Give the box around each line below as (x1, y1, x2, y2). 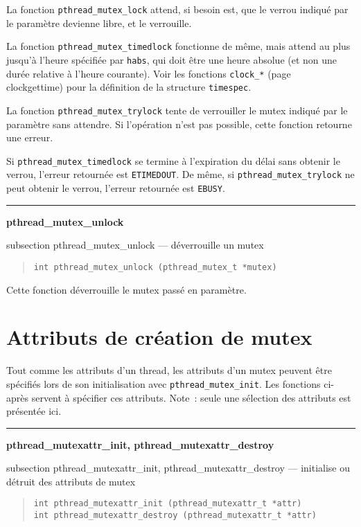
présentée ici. (6, 404, 62, 418)
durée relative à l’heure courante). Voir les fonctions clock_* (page (6, 66, 291, 80)
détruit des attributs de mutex (6, 474, 136, 488)
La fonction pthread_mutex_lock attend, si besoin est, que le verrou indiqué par (6, 2, 349, 16)
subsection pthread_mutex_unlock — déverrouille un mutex (6, 238, 264, 252)
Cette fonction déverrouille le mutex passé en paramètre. (6, 282, 247, 296)
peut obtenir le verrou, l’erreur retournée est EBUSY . (6, 181, 225, 195)
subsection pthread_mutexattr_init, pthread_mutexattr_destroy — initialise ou (6, 461, 351, 475)
